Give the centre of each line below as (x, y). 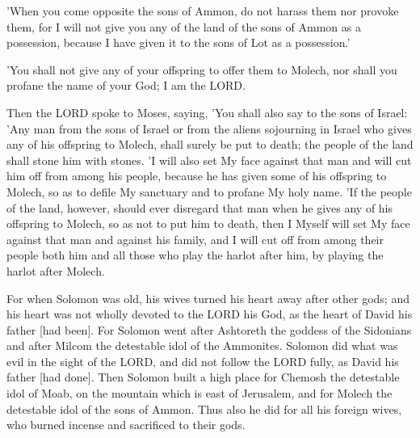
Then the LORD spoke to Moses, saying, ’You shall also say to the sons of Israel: (207, 112)
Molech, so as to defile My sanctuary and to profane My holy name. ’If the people (209, 191)
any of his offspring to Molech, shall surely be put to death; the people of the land (210, 144)
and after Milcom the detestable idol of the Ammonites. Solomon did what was (202, 345)
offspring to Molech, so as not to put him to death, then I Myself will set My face (208, 223)
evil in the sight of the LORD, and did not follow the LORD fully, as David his (203, 361)
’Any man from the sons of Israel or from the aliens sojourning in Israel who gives (209, 128)
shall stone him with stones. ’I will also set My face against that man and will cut (209, 160)
